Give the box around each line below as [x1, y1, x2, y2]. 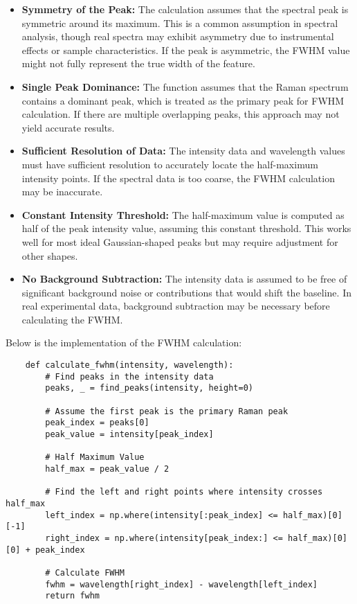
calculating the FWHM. [21, 312, 123, 326]
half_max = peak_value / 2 [45, 463, 170, 474]
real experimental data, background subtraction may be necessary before [21, 299, 330, 313]
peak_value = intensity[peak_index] [45, 429, 214, 439]
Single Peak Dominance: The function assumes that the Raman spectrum [21, 79, 349, 94]
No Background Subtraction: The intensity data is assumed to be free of [21, 272, 347, 286]
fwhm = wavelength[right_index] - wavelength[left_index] [45, 579, 318, 589]
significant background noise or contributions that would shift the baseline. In [21, 285, 351, 299]
